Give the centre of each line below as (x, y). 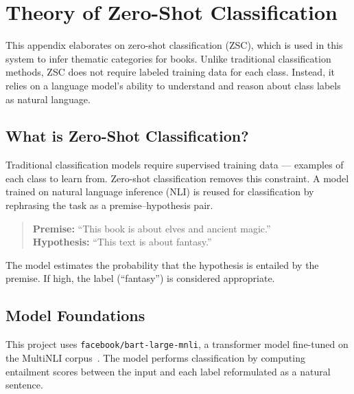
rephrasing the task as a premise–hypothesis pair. (109, 205)
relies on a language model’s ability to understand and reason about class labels (173, 85)
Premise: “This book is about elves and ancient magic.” (152, 228)
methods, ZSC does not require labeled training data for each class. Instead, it (170, 72)
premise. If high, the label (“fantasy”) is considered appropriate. (140, 278)
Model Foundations (75, 315)
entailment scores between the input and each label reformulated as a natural (168, 371)
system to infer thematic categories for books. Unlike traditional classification (168, 58)
